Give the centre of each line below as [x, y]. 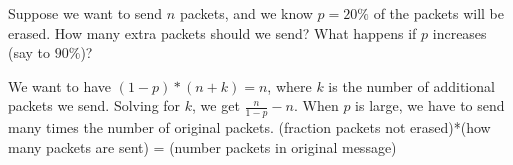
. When [316, 105]
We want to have [60, 85]
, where [289, 85]
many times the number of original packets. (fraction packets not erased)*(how [249, 127]
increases [459, 32]
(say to [29, 52]
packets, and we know [246, 13]
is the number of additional [411, 85]
